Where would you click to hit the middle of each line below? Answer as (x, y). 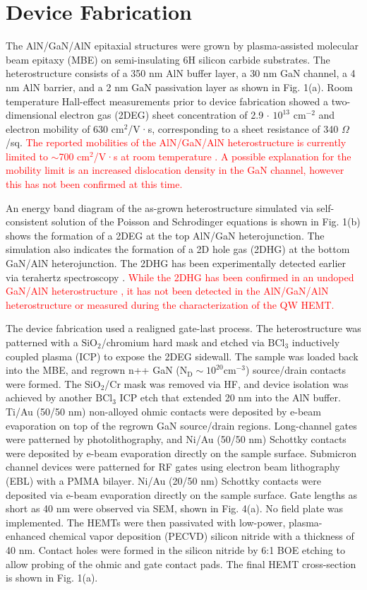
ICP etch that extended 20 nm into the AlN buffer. (230, 397)
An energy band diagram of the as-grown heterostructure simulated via (160, 207)
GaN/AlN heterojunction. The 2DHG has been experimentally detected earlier (176, 263)
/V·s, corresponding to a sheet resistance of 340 (233, 128)
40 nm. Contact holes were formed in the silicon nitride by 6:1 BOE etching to (175, 549)
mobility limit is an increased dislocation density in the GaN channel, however (175, 170)
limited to (27, 156)
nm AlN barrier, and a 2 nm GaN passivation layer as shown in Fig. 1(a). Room (179, 87)
